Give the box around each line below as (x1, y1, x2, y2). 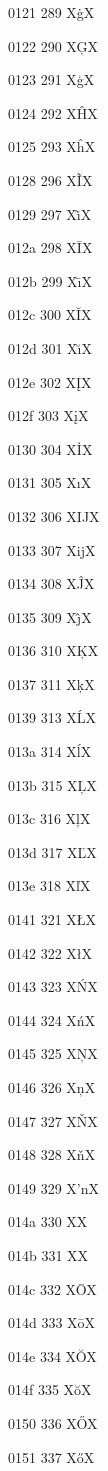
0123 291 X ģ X (8, 69, 95, 90)
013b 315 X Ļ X (8, 774, 97, 795)
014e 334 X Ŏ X (8, 1345, 97, 1366)
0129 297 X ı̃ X (8, 203, 92, 224)
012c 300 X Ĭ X (8, 304, 92, 325)
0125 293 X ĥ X (8, 136, 96, 157)
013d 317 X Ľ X (8, 841, 97, 862)
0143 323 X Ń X (8, 976, 98, 997)
